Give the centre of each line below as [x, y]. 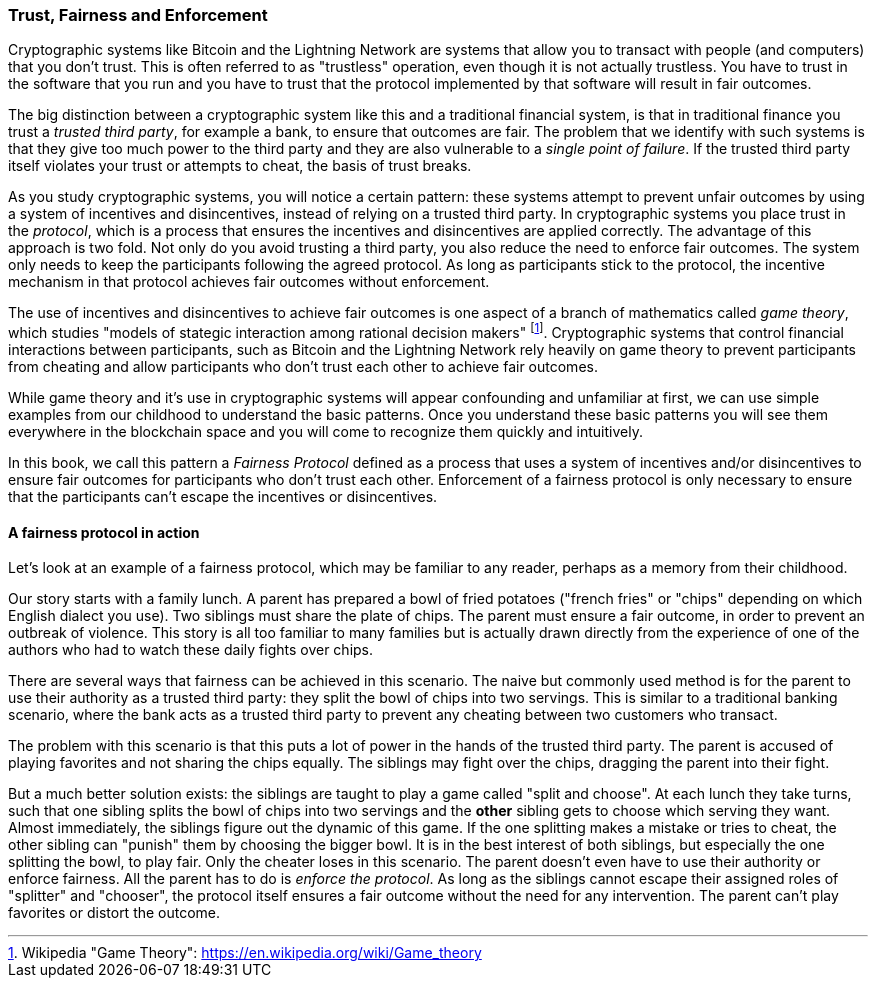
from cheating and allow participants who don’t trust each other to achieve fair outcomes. [303, 367]
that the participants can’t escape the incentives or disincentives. [223, 497]
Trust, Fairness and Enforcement [138, 15]
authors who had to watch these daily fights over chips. [191, 650]
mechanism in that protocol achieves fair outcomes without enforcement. [249, 282]
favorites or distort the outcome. [114, 913]
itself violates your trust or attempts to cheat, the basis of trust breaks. [240, 166]
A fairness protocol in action [104, 532]
